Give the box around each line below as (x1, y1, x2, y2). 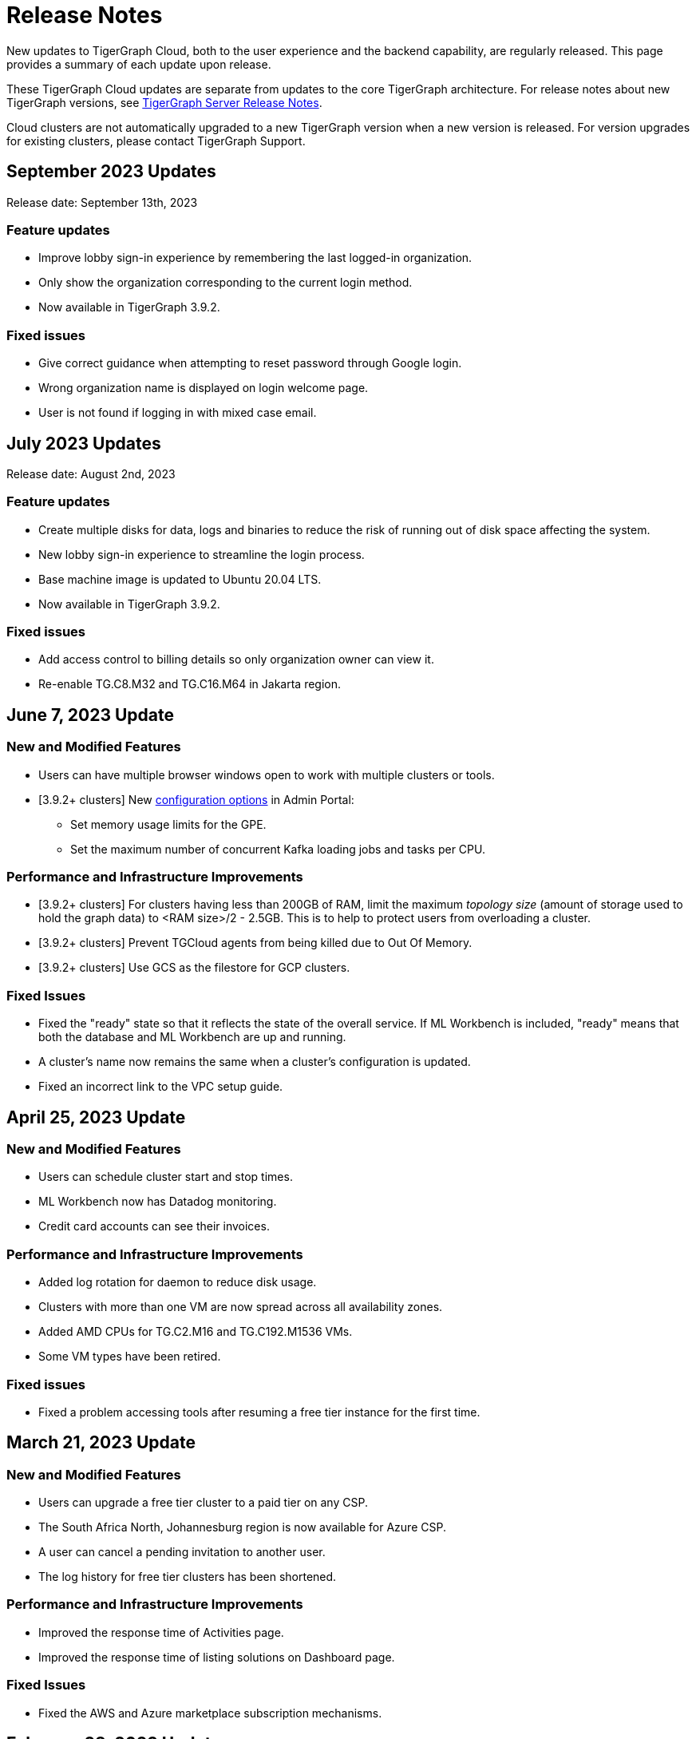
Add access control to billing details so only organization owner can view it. (38, 652, 434, 667)
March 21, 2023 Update (6, 1432, 196, 1453)
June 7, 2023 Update (6, 704, 175, 725)
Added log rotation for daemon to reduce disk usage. (38, 1275, 317, 1289)
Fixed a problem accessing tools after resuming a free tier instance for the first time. (38, 1404, 480, 1419)
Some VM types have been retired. (38, 1349, 221, 1364)
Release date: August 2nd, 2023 (6, 466, 176, 481)
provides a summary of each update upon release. (6, 57, 271, 71)
